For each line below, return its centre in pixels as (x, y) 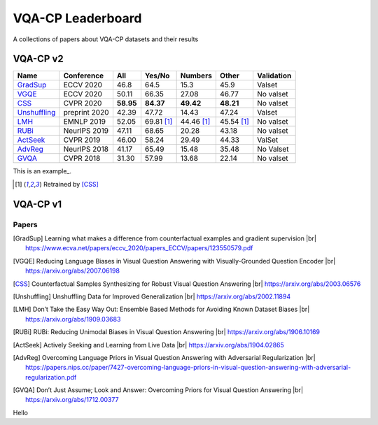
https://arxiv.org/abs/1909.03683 (73, 319)
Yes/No (157, 75)
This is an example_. (42, 171)
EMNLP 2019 (85, 122)
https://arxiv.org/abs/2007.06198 (73, 271)
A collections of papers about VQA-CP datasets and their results (106, 39)
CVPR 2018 (82, 159)
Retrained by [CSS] (71, 184)
